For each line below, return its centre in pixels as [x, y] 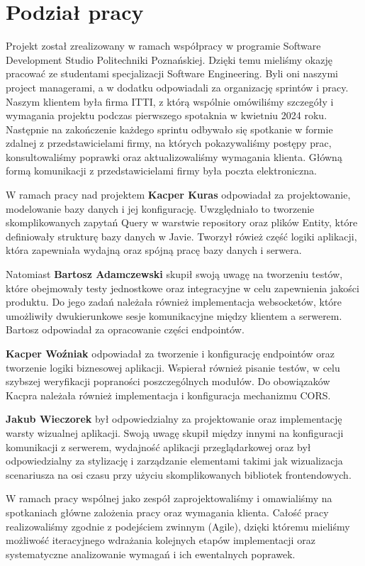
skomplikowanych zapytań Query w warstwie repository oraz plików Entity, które [182, 222]
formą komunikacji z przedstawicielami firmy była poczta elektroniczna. [161, 171]
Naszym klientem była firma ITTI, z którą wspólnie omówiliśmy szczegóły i [170, 101]
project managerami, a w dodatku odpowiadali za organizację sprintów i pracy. [177, 87]
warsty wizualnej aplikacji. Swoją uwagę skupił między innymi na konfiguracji [175, 432]
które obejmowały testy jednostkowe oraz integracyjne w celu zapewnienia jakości [182, 288]
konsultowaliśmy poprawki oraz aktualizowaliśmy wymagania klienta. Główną [174, 156]
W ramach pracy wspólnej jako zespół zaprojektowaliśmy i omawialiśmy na [169, 498]
